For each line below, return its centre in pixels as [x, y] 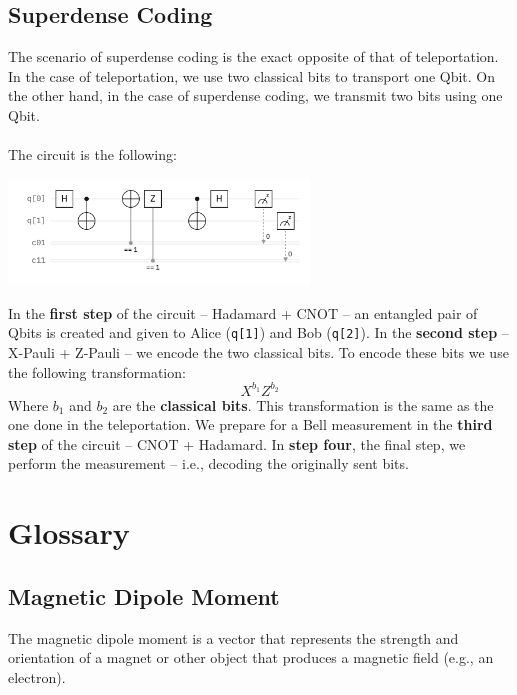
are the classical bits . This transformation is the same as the [303, 404]
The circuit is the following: [92, 154]
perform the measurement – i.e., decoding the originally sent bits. [208, 463]
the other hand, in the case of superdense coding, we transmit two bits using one [255, 95]
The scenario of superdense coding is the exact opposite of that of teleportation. [253, 56]
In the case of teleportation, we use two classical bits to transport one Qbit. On [252, 75]
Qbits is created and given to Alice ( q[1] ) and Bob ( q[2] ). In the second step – [258, 332]
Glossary [69, 532]
